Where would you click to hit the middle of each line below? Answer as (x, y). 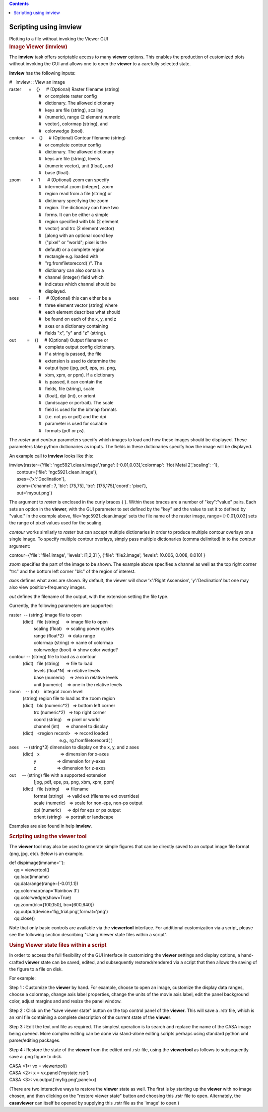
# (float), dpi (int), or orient (67, 395)
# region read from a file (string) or (75, 194)
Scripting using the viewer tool (48, 837)
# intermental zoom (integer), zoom (76, 186)
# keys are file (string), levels (69, 159)
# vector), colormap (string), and (73, 124)
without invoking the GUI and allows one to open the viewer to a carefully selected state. (100, 64)
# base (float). (54, 173)
